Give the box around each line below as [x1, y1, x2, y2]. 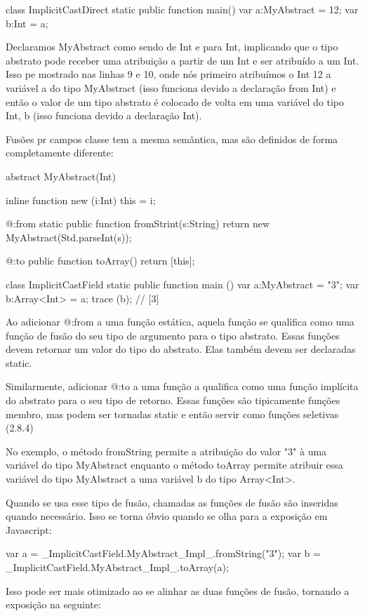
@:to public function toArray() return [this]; [6, 253, 195, 268]
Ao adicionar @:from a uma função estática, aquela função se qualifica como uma [6, 314, 354, 329]
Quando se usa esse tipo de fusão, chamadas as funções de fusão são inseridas [6, 495, 338, 509]
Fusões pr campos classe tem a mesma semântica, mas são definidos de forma [6, 131, 338, 146]
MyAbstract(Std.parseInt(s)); [6, 229, 132, 244]
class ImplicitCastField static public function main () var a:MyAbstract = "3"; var [6, 276, 359, 291]
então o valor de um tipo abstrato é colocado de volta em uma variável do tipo [6, 94, 344, 109]
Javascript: [6, 522, 52, 537]
